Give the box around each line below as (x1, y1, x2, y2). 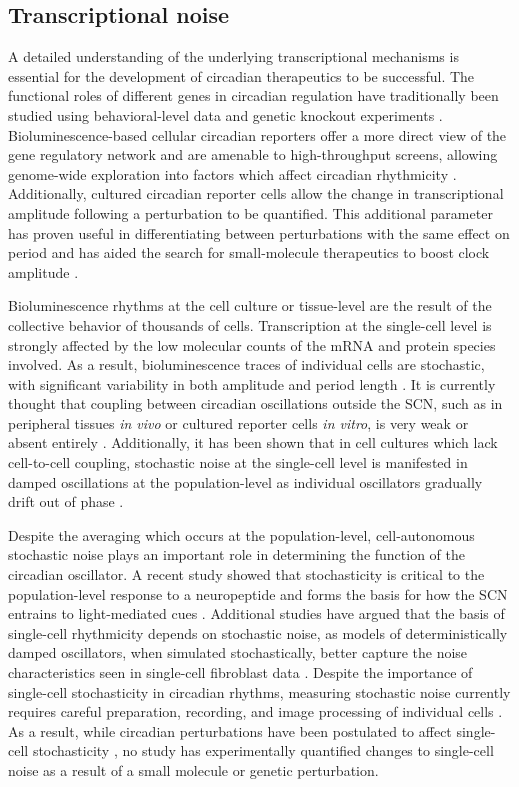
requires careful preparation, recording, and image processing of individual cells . (8, 701, 503, 722)
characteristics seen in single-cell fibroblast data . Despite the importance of (8, 662, 473, 683)
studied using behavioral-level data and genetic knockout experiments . (8, 104, 443, 125)
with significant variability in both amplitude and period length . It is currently (8, 373, 496, 394)
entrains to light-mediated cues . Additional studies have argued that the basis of (8, 603, 505, 624)
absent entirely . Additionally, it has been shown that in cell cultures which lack (8, 432, 498, 453)
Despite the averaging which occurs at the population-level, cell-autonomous (8, 524, 475, 545)
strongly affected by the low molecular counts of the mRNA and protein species (8, 334, 496, 355)
